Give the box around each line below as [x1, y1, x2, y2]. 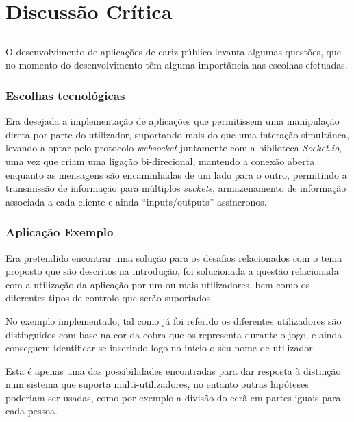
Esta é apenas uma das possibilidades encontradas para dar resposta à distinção [5, 363, 341, 377]
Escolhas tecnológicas [5, 86, 125, 103]
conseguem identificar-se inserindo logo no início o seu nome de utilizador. [5, 340, 316, 355]
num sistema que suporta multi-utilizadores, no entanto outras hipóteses [5, 377, 309, 391]
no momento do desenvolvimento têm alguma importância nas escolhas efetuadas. [5, 58, 348, 72]
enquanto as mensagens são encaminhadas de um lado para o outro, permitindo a [5, 167, 347, 182]
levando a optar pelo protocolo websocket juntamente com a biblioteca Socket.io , [5, 140, 342, 155]
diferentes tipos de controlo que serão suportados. [5, 290, 214, 305]
